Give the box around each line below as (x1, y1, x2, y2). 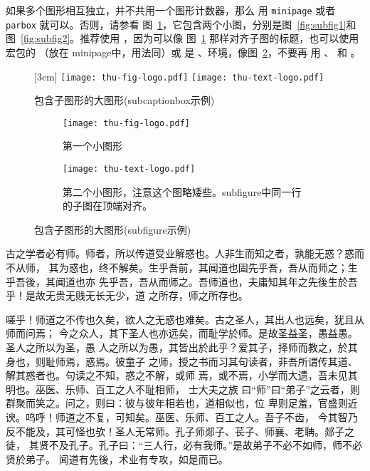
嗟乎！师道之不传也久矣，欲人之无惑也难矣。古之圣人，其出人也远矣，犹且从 (6, 311, 364, 326)
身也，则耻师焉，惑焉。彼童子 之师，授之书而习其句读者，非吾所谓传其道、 (6, 353, 358, 368)
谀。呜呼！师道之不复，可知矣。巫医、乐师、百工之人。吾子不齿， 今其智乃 (6, 409, 358, 424)
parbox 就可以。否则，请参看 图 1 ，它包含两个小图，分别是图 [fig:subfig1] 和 (6, 16, 356, 31)
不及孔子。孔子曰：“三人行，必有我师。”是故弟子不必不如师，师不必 (48, 438, 362, 452)
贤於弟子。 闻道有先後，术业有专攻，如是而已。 (6, 451, 228, 466)
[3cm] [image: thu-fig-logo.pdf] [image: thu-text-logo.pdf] (34, 68, 324, 83)
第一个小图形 (63, 138, 122, 153)
